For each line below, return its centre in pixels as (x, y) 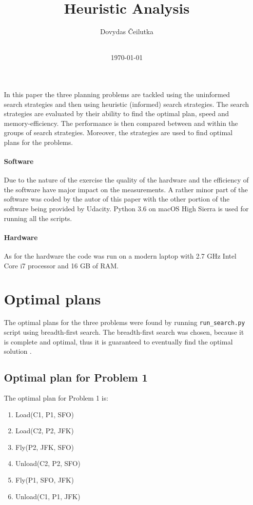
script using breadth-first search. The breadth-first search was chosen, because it (124, 332)
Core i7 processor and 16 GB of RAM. (61, 265)
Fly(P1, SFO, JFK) (45, 479)
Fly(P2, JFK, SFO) (45, 447)
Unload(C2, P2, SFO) (48, 463)
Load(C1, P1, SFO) (45, 414)
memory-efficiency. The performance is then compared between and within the (121, 123)
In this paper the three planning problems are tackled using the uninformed (117, 94)
